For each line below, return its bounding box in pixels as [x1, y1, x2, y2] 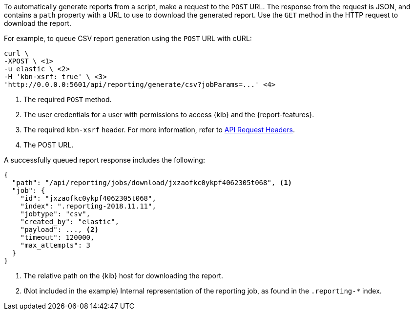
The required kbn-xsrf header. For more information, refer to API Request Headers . [23, 126, 295, 134]
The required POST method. [23, 95, 112, 104]
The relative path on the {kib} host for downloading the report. [23, 272, 223, 280]
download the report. [4, 19, 71, 27]
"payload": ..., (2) [20, 226, 99, 233]
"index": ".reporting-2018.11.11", [20, 202, 156, 210]
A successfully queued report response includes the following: [4, 156, 205, 164]
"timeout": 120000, [20, 233, 95, 241]
